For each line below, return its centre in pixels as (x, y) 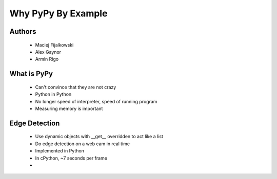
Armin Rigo (47, 59)
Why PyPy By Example (58, 13)
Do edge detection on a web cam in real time (83, 144)
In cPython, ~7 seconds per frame (71, 158)
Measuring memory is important (69, 108)
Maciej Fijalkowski (54, 45)
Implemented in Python (60, 151)
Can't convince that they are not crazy (76, 87)
